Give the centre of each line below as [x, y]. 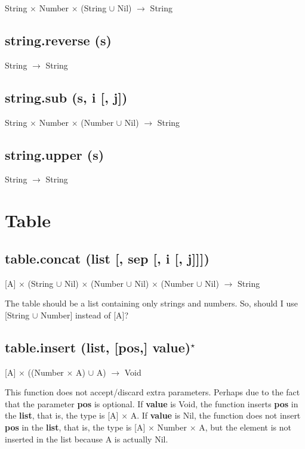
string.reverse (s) [58, 40]
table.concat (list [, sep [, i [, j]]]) [107, 258]
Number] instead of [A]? [84, 315]
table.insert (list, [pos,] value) [98, 347]
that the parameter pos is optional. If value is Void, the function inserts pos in [152, 403]
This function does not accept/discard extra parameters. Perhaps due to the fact [152, 392]
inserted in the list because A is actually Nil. [87, 439]
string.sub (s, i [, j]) [66, 97]
